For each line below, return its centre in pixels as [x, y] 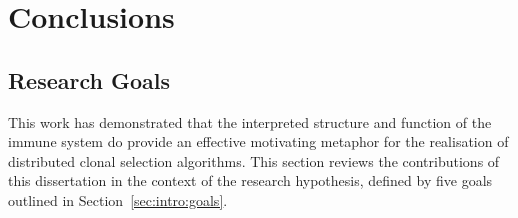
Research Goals [89, 79]
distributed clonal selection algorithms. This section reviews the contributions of [254, 160]
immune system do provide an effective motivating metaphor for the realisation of [258, 141]
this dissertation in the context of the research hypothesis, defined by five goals [250, 180]
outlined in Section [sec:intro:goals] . [118, 199]
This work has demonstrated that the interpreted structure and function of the [250, 121]
